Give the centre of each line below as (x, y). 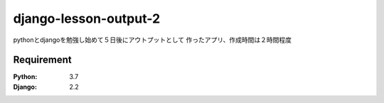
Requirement (43, 60)
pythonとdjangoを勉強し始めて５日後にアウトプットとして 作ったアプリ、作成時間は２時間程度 (152, 40)
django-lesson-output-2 (87, 18)
